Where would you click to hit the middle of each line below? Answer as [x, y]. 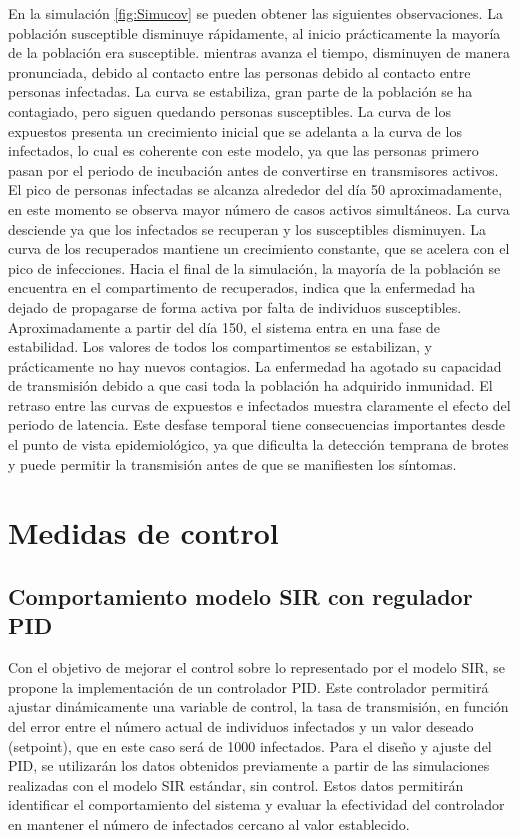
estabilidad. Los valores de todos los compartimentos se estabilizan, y [220, 346]
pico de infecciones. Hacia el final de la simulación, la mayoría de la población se [254, 267]
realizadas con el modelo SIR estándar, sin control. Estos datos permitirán [236, 784]
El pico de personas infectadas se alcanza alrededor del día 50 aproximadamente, [255, 189]
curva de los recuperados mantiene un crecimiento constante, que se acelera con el [259, 248]
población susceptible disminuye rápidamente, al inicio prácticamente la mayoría [254, 32]
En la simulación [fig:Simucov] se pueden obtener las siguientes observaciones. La [255, 13]
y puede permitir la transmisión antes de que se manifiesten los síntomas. [232, 463]
